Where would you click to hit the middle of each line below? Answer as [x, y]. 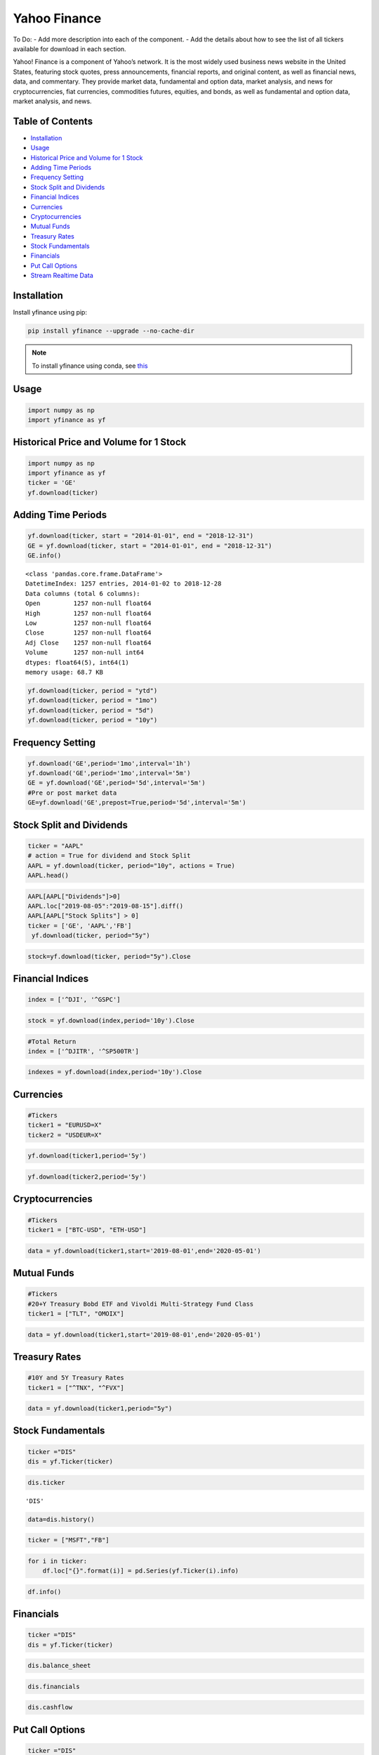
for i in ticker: [58, 1561]
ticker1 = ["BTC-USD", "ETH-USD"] [87, 1230]
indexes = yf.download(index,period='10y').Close [115, 1072]
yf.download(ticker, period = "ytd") [93, 690]
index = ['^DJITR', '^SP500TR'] [84, 1051]
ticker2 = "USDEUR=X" [65, 1135]
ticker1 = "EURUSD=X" [65, 1125]
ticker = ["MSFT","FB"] [69, 1540]
